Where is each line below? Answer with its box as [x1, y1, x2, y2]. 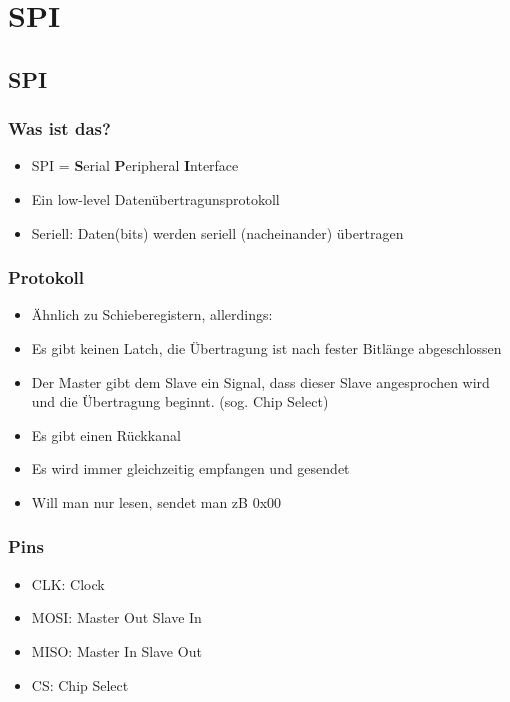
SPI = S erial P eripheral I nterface [31, 155, 239, 176]
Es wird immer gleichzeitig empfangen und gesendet [31, 458, 350, 479]
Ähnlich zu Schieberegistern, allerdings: [31, 304, 273, 325]
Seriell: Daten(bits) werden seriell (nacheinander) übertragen [31, 222, 404, 243]
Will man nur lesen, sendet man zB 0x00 [31, 491, 282, 512]
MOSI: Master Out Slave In [31, 607, 202, 628]
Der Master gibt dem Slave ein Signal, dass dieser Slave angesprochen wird [31, 371, 490, 392]
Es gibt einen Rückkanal [31, 424, 181, 445]
